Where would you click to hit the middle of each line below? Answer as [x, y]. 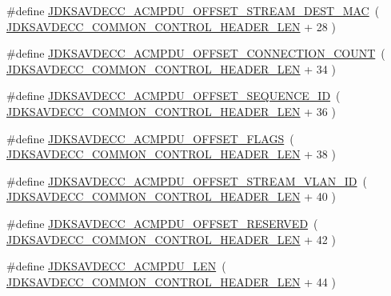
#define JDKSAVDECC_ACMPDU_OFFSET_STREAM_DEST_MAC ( [193, 10]
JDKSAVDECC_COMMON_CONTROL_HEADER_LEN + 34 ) [171, 68]
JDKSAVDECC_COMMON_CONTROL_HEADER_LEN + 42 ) [171, 239]
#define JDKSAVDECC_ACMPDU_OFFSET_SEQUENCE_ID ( [174, 96]
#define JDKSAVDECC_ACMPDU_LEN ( [116, 266]
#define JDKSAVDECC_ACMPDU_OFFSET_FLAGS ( [150, 138]
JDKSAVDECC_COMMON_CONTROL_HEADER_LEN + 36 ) [171, 111]
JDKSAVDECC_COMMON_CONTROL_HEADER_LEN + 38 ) [171, 154]
